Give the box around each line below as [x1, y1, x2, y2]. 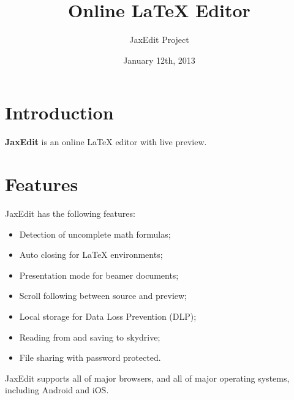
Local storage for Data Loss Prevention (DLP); [19, 309, 197, 322]
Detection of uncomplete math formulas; [19, 227, 171, 240]
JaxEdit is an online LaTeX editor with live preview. [5, 135, 207, 148]
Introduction [5, 100, 114, 125]
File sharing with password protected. [19, 351, 161, 364]
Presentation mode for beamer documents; [19, 268, 179, 281]
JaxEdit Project [129, 33, 189, 46]
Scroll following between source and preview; [19, 289, 187, 302]
